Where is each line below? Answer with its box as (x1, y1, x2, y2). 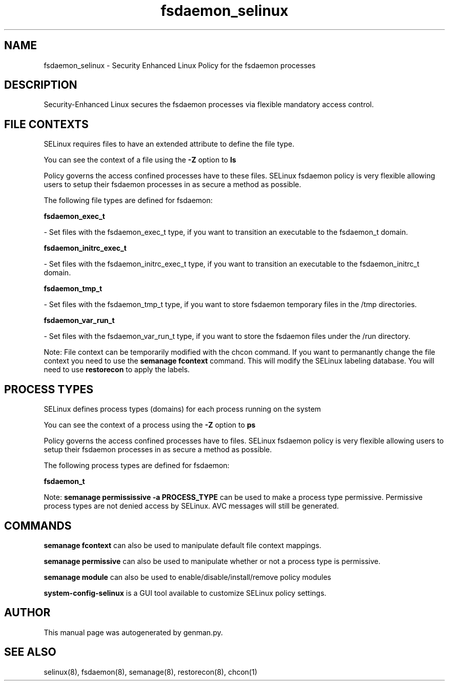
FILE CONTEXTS (4, 117, 89, 131)
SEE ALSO (4, 646, 56, 659)
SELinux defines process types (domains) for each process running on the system (44, 405, 321, 414)
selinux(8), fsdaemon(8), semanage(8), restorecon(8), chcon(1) (44, 667, 257, 676)
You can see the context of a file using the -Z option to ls (44, 155, 236, 165)
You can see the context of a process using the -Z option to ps (44, 420, 256, 430)
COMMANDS (4, 519, 72, 532)
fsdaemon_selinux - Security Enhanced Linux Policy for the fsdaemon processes (44, 61, 316, 70)
